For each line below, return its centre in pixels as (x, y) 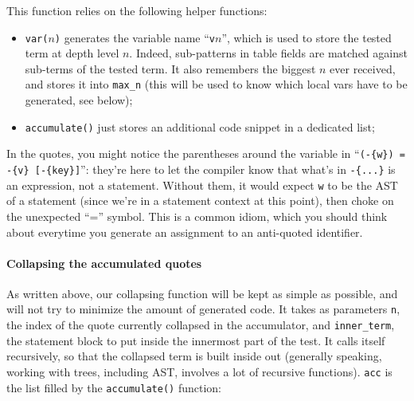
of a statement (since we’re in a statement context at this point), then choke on (200, 200)
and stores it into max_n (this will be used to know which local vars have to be (216, 84)
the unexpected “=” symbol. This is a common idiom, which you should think (197, 216)
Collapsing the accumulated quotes (104, 263)
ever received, (363, 68)
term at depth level (72, 53)
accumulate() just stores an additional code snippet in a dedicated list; (200, 126)
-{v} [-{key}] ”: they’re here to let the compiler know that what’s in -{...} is (201, 169)
